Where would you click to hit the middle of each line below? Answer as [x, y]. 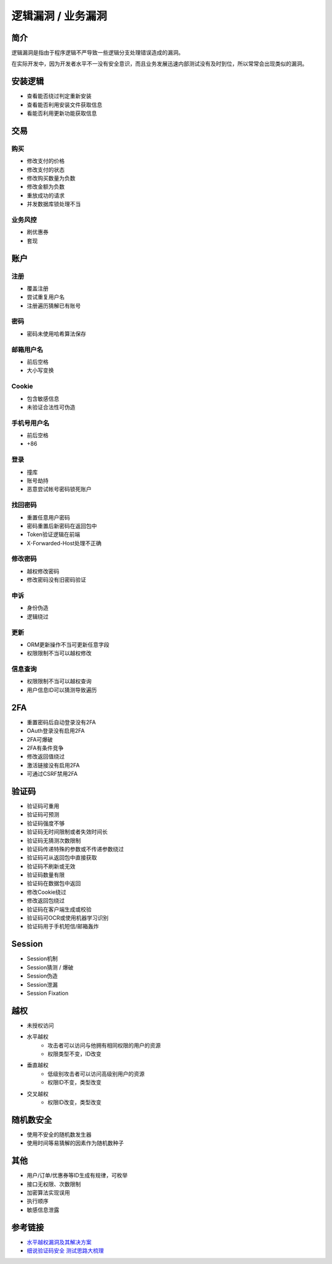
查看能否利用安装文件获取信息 [65, 105]
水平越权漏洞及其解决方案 [59, 1242]
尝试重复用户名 [45, 297]
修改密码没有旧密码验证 [56, 580]
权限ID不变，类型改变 [74, 1083]
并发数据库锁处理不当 [54, 204]
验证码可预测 [43, 815]
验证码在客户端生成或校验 [59, 909]
